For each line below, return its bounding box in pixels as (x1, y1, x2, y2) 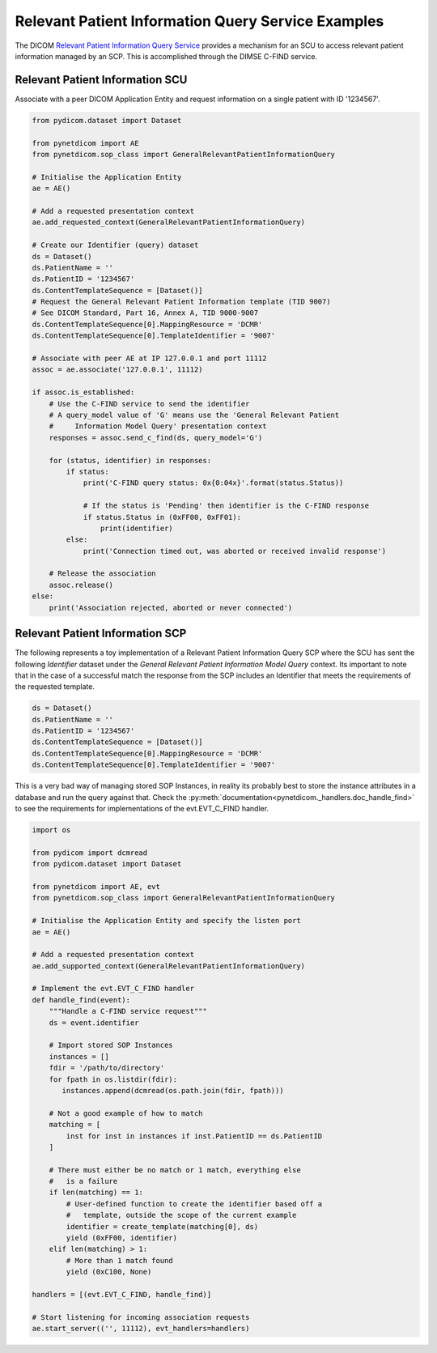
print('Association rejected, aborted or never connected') (49, 603, 293, 612)
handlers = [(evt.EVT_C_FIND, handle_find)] (32, 1290, 212, 1299)
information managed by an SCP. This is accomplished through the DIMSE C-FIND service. (15, 51, 318, 61)
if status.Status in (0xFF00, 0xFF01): (83, 513, 242, 521)
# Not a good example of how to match (49, 1108, 203, 1117)
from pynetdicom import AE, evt (32, 882, 161, 891)
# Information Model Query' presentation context (49, 422, 267, 431)
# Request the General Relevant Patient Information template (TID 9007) (32, 297, 331, 307)
